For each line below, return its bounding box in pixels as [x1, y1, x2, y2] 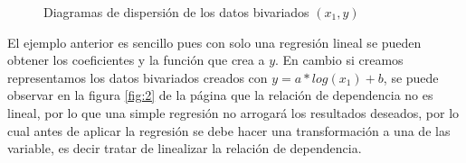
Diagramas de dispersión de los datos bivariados [43, 3, 309, 21]
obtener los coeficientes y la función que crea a [7, 50, 265, 69]
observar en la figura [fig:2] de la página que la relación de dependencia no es [7, 86, 433, 104]
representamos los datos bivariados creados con [7, 68, 268, 86]
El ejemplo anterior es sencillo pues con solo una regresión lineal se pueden [7, 32, 422, 51]
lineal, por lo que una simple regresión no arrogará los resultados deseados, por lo [7, 103, 460, 122]
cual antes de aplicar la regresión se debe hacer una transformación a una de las [7, 121, 451, 140]
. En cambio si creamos [275, 50, 404, 69]
